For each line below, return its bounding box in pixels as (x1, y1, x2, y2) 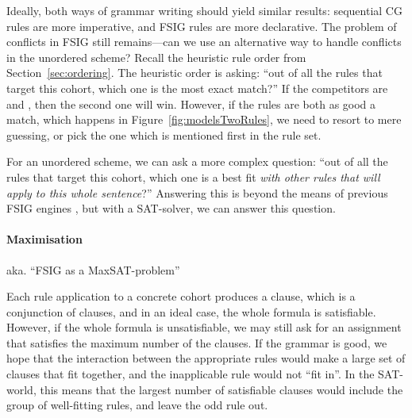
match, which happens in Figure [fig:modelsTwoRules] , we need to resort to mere (6, 111, 402, 128)
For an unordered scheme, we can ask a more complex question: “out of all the (6, 153, 388, 170)
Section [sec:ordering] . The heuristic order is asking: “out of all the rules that (6, 64, 383, 81)
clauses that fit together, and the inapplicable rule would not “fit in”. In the (6, 366, 375, 382)
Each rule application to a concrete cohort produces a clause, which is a (6, 288, 356, 305)
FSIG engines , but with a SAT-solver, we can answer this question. (6, 200, 336, 217)
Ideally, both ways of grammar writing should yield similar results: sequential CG (6, 2, 402, 18)
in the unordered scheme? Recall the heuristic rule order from (6, 48, 306, 65)
